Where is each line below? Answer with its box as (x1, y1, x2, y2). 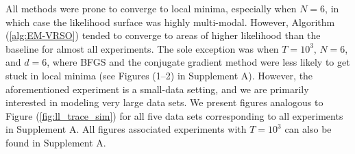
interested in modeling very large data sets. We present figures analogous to (5, 95, 323, 110)
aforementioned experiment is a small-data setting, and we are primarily (5, 81, 309, 96)
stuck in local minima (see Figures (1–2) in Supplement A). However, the (5, 68, 313, 82)
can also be (284, 122, 332, 136)
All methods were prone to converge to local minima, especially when (5, 1, 297, 15)
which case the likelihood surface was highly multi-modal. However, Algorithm (5, 14, 335, 29)
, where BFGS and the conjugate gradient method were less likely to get (47, 55, 350, 69)
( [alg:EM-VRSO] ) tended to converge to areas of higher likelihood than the (5, 28, 321, 42)
